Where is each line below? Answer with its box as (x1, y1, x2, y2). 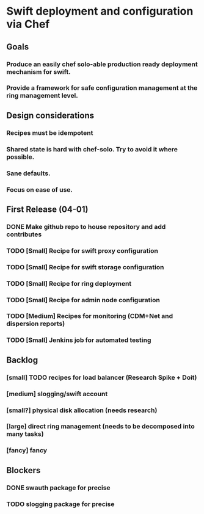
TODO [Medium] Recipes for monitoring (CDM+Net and (6, 312, 173, 320)
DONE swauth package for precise (6, 483, 111, 492)
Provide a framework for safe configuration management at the (6, 84, 198, 92)
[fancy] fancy (6, 446, 48, 455)
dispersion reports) (6, 319, 65, 328)
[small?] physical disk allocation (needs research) (6, 406, 158, 414)
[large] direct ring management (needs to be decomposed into (6, 422, 195, 431)
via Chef (6, 17, 50, 31)
